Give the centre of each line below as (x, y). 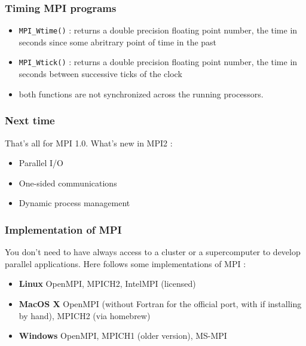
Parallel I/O (41, 163)
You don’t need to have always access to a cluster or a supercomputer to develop (153, 252)
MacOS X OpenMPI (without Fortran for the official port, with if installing (160, 303)
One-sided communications (68, 183)
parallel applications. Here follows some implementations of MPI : (126, 263)
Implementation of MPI (63, 229)
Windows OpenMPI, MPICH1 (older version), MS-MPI (123, 336)
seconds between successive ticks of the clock (100, 74)
